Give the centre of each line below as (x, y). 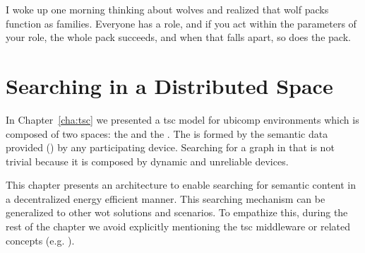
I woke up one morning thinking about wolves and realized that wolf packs (167, 9)
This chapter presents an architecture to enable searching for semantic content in (181, 185)
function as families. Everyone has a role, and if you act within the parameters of (181, 23)
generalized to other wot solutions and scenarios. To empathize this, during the (177, 212)
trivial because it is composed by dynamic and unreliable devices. (147, 161)
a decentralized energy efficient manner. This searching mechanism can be (166, 198)
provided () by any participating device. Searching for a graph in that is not (170, 147)
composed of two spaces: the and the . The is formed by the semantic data (167, 133)
